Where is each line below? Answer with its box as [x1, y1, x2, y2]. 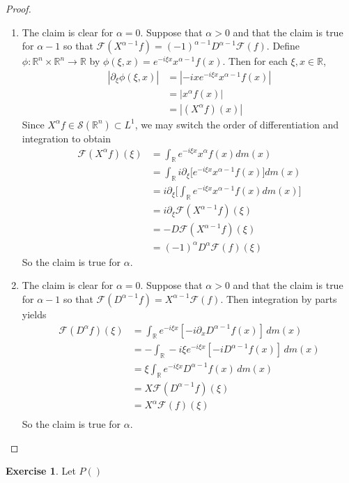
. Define [266, 38, 300, 53]
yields [22, 306, 47, 321]
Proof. [6, 1, 31, 15]
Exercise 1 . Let [6, 463, 76, 478]
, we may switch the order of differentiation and [134, 117, 339, 131]
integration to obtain [22, 131, 111, 145]
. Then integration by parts [220, 291, 337, 306]
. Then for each [222, 54, 288, 68]
